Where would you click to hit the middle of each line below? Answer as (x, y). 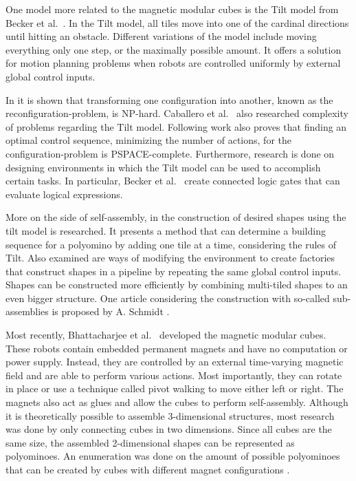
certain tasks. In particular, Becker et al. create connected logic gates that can (173, 181)
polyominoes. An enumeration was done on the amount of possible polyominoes (173, 456)
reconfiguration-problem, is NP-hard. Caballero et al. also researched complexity (177, 113)
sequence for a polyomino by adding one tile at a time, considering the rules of (171, 244)
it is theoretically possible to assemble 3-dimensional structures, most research (170, 415)
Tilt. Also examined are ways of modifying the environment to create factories (170, 258)
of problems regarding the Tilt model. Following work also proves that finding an (176, 126)
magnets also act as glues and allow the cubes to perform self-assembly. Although (177, 402)
